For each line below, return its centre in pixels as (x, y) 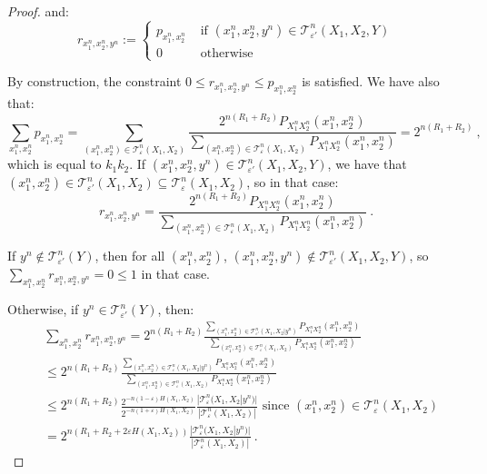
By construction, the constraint (94, 81)
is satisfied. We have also (371, 81)
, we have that (367, 164)
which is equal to (55, 164)
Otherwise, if (43, 309)
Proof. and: (39, 11)
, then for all (130, 256)
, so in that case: (293, 182)
